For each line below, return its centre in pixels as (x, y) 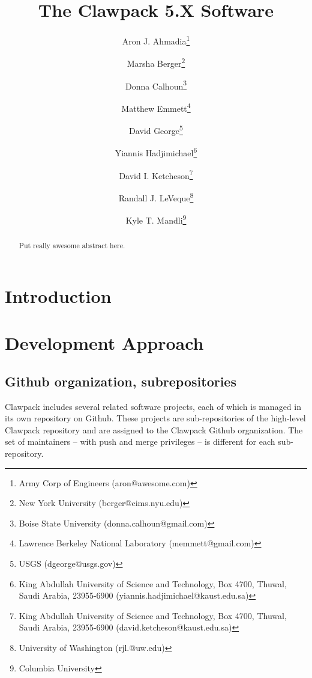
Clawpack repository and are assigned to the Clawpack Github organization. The (154, 429)
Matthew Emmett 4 (156, 107)
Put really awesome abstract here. (72, 246)
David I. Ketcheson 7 (156, 174)
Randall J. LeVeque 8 (156, 197)
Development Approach (104, 343)
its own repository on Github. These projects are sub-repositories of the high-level (155, 418)
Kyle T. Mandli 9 (156, 219)
